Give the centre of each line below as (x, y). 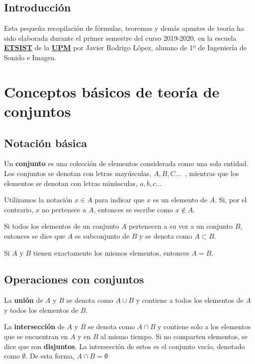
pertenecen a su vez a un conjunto (181, 226)
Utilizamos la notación (38, 200)
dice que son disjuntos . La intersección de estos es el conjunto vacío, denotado (125, 346)
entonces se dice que (35, 235)
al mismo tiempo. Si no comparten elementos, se (174, 336)
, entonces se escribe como (133, 209)
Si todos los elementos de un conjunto (62, 226)
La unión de (24, 300)
